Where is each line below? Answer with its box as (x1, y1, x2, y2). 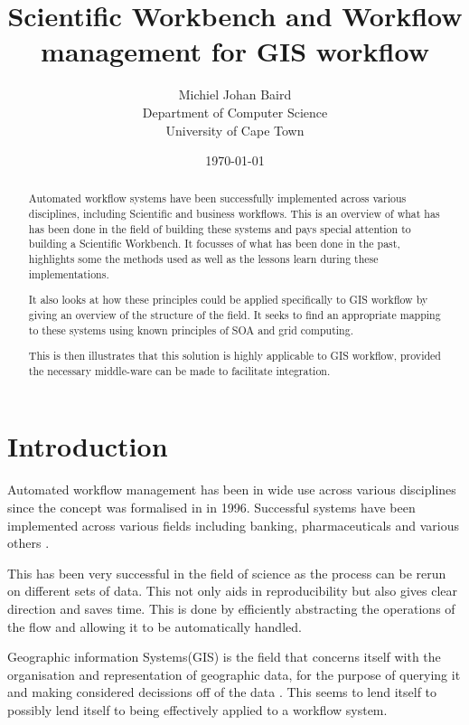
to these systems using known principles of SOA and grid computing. (28, 322, 353, 337)
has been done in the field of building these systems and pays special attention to (28, 221, 411, 236)
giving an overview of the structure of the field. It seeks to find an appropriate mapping (28, 306, 441, 322)
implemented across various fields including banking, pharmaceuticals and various (7, 515, 459, 534)
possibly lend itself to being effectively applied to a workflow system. (7, 700, 388, 719)
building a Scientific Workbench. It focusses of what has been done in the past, (28, 236, 400, 251)
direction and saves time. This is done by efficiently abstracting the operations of (7, 598, 455, 617)
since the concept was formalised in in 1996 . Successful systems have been (7, 498, 416, 517)
